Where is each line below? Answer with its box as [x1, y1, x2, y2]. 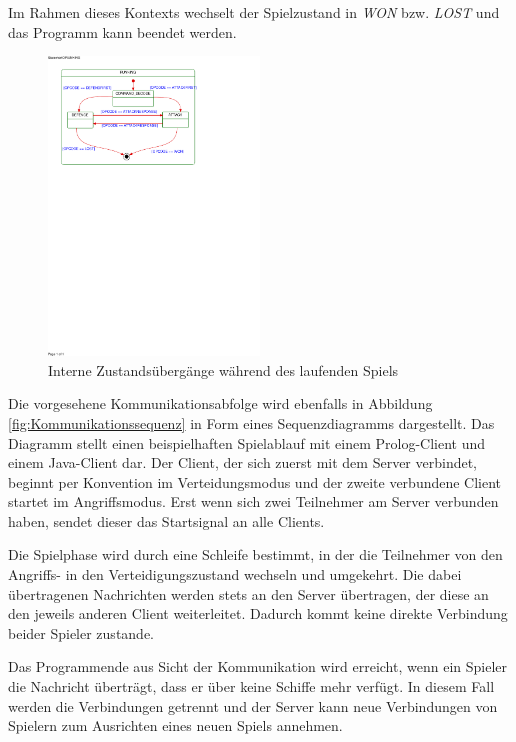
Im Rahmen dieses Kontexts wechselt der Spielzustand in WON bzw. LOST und [8, 2, 500, 22]
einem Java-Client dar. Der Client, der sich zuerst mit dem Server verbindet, [8, 452, 477, 473]
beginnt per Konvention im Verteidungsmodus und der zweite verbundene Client [8, 471, 502, 492]
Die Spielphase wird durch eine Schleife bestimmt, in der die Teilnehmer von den [8, 544, 503, 565]
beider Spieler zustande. [8, 622, 155, 643]
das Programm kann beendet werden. [8, 21, 237, 42]
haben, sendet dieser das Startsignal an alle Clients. [8, 510, 325, 531]
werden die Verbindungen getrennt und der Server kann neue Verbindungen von [8, 695, 498, 716]
